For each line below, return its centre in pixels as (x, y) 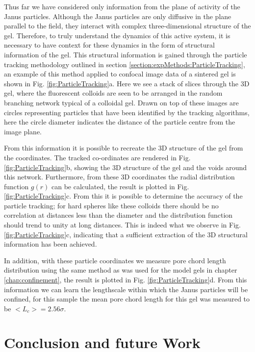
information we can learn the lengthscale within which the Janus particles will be (126, 289)
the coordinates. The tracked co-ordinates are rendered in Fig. (97, 157)
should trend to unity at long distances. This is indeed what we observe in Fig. (122, 225)
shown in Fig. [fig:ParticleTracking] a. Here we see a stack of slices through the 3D (127, 83)
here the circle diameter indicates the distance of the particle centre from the (120, 122)
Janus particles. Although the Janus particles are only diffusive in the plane (118, 16)
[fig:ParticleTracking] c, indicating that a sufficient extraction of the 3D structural (126, 234)
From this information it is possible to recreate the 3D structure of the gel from (124, 148)
